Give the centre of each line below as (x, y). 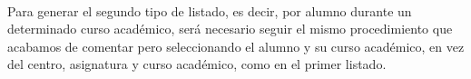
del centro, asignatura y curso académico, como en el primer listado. (197, 64)
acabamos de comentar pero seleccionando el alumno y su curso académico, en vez (236, 46)
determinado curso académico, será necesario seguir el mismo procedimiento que (230, 29)
